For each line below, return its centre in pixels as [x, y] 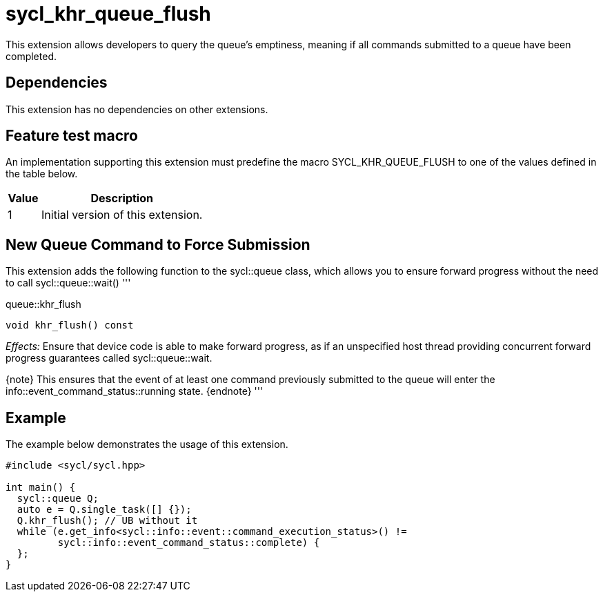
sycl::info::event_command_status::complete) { [189, 543]
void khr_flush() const [70, 325]
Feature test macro [72, 136]
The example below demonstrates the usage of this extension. [147, 444]
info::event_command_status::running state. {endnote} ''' [135, 391]
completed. [31, 56]
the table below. [42, 174]
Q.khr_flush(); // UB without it [107, 521]
